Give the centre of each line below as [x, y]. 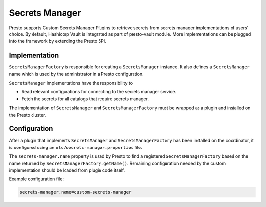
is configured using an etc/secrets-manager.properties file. [76, 147]
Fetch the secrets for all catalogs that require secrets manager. [85, 99]
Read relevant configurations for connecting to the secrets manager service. [99, 92]
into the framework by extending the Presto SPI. [58, 41]
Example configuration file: [36, 179]
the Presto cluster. [28, 115]
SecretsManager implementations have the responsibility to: [71, 83]
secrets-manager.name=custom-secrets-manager [75, 192]
